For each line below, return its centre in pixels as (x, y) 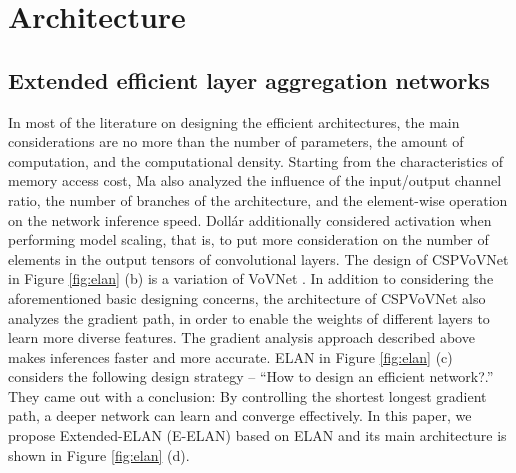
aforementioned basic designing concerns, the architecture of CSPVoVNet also (247, 297)
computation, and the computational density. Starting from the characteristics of (256, 160)
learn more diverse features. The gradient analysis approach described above (241, 337)
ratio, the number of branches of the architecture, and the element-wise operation (258, 199)
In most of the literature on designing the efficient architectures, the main (234, 121)
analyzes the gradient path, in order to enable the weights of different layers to (249, 317)
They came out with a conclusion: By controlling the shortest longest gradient (247, 395)
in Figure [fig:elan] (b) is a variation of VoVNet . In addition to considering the (251, 278)
